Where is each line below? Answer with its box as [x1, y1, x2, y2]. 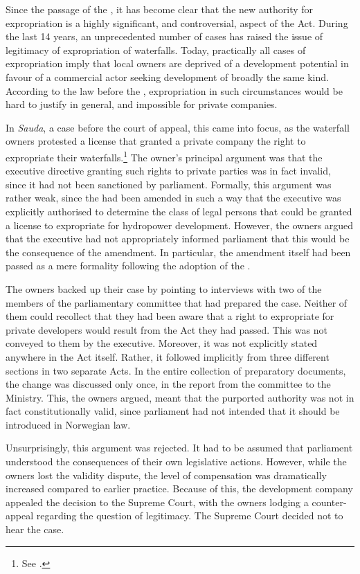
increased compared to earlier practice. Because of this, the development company [6, 481, 353, 496]
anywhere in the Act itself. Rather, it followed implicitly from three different [6, 349, 330, 364]
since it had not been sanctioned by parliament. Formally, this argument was [6, 177, 332, 191]
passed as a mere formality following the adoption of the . [6, 258, 251, 273]
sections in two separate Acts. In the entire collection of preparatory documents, [6, 363, 346, 377]
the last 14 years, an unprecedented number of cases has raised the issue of [6, 29, 323, 44]
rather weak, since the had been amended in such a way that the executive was [6, 190, 341, 205]
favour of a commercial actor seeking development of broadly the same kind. [6, 69, 329, 84]
